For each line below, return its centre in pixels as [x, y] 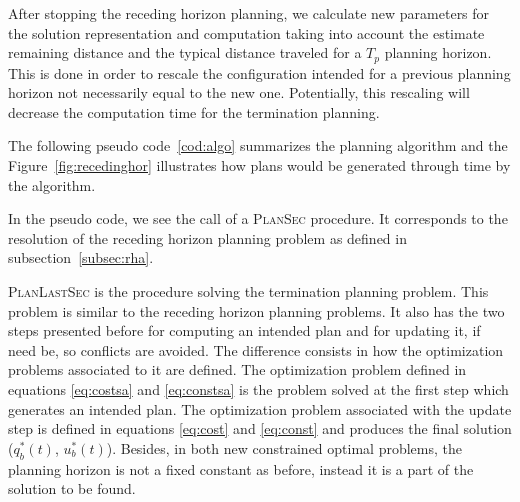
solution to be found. [72, 488]
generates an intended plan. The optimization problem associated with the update [260, 408]
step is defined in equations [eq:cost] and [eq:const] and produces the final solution [260, 428]
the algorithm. [52, 184]
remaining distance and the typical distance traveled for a [185, 52]
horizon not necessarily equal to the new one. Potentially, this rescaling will [239, 92]
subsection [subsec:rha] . [81, 257]
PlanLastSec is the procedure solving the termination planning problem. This [248, 290]
